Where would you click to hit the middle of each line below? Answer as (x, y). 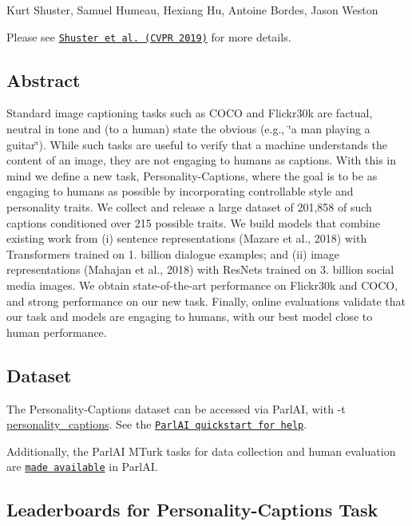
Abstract (44, 79)
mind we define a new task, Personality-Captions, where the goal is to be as (192, 175)
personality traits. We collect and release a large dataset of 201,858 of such (189, 207)
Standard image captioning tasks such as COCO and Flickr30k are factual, (190, 113)
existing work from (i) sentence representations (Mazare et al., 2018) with (187, 238)
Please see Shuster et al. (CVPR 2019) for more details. (149, 36)
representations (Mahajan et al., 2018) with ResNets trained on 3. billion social (200, 269)
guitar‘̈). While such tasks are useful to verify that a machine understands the (197, 144)
